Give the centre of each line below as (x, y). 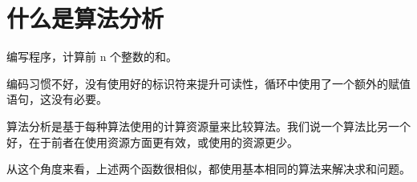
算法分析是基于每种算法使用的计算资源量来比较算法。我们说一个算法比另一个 (208, 125)
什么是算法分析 (85, 18)
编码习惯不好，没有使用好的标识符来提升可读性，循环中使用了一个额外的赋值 (208, 83)
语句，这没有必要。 (57, 99)
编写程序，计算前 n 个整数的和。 (92, 57)
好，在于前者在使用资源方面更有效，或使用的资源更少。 (152, 142)
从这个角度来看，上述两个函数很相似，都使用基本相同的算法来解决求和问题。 (208, 169)
